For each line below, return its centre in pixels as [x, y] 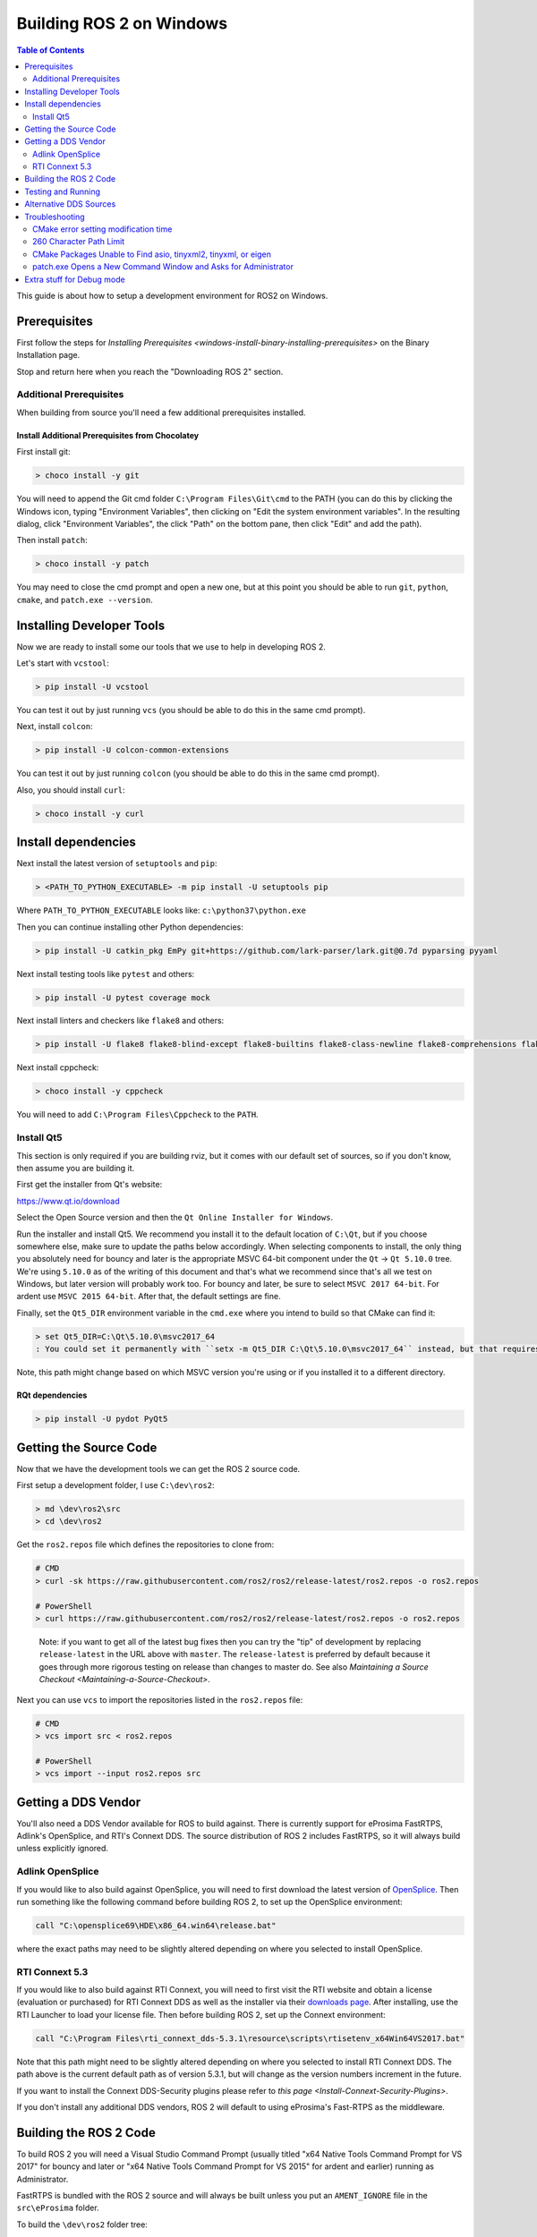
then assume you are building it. [76, 1168]
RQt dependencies [52, 1395]
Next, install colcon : [55, 727]
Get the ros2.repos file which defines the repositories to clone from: [145, 1544]
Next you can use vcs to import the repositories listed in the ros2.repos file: [160, 1699]
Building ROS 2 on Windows [122, 23]
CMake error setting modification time [102, 229]
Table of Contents [51, 50]
